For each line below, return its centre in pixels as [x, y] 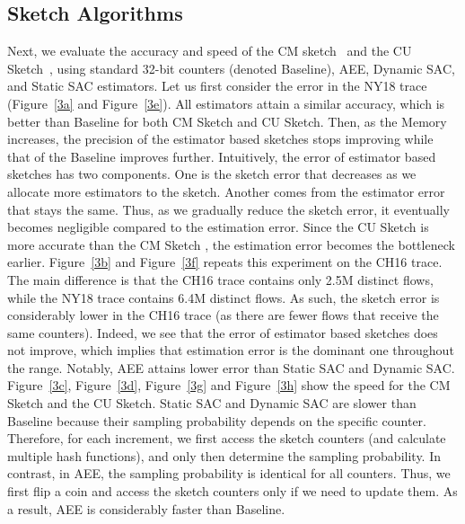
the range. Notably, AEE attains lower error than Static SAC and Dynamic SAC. [231, 367]
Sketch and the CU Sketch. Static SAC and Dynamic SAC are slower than [212, 403]
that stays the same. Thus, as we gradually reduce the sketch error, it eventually [228, 209]
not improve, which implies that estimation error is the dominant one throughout [231, 350]
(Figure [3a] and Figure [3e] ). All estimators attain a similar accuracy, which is [226, 103]
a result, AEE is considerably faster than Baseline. [146, 508]
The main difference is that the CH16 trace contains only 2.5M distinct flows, [220, 279]
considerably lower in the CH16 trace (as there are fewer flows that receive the [223, 315]
